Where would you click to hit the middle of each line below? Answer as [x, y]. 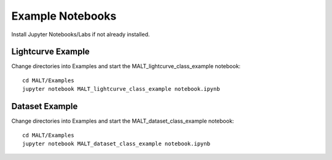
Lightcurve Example [51, 52]
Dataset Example [45, 106]
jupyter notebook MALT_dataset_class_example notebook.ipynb [116, 143]
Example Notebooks [64, 16]
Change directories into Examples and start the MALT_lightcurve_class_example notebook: [126, 66]
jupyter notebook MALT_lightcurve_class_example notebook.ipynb [121, 89]
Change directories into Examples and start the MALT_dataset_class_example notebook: [123, 121]
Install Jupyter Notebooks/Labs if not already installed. [81, 34]
